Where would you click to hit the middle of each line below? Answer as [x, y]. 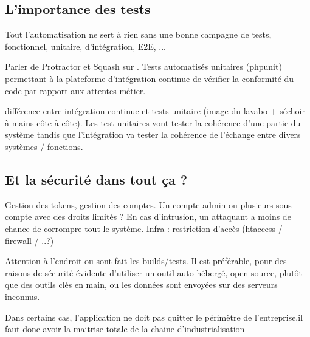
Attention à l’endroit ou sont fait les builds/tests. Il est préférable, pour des [146, 261]
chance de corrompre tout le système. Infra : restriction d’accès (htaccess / [144, 228]
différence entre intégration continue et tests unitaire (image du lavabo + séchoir [155, 111]
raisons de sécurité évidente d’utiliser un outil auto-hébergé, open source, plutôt [154, 272]
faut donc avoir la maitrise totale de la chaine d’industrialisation [125, 329]
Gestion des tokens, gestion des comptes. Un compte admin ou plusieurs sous [148, 204]
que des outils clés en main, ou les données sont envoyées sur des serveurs [141, 284]
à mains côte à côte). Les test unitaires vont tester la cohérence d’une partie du [153, 122]
